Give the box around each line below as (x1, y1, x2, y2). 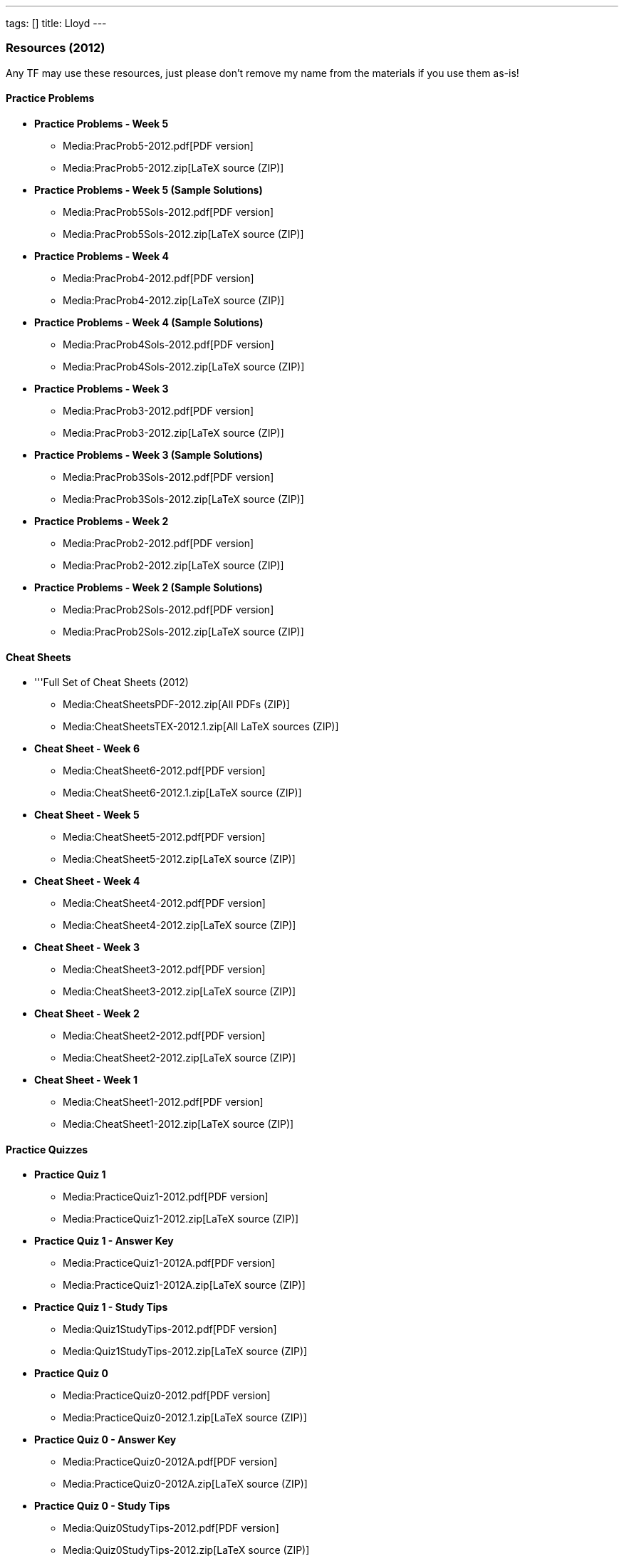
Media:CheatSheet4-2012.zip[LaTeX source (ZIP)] (63, 919, 296, 932)
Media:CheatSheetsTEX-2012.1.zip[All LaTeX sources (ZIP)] (63, 720, 339, 733)
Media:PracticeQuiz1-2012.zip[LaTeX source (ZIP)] (63, 1213, 299, 1225)
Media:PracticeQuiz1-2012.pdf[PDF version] (63, 1191, 269, 1203)
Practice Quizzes (6, 1143, 88, 1156)
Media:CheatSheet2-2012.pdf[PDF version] (63, 1029, 266, 1042)
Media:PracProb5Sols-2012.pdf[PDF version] (63, 205, 274, 218)
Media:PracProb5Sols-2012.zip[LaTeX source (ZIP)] (63, 227, 304, 240)
